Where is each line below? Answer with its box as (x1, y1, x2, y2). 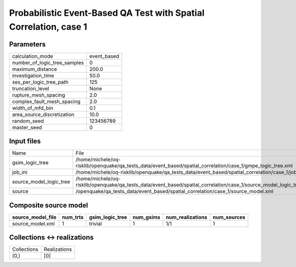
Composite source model (9, 201, 88, 209)
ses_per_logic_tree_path (12, 78, 69, 85)
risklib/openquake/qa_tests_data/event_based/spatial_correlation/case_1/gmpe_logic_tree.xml (75, 162, 293, 169)
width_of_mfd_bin (12, 104, 54, 111)
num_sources (213, 214, 246, 221)
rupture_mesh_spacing (12, 91, 65, 98)
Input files (9, 137, 41, 146)
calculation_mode (12, 52, 54, 59)
